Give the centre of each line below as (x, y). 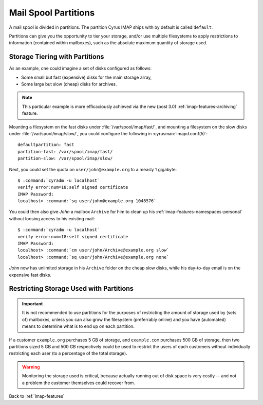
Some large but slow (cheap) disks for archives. (69, 84)
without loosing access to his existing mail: (52, 218)
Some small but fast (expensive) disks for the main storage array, (86, 77)
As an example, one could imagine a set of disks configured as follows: (80, 69)
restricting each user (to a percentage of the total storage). (68, 353)
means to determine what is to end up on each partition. (78, 326)
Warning (31, 367)
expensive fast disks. (30, 275)
